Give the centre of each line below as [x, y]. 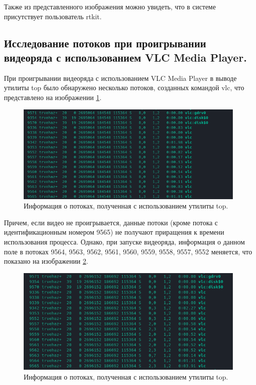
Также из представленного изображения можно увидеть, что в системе [110, 6]
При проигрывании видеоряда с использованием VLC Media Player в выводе [120, 78]
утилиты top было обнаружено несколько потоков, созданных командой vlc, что [124, 87]
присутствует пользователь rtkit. [53, 16]
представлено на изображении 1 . [53, 97]
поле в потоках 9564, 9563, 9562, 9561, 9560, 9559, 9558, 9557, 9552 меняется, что [128, 251]
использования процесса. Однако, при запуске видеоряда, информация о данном [125, 241]
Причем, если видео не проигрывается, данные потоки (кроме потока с [111, 222]
